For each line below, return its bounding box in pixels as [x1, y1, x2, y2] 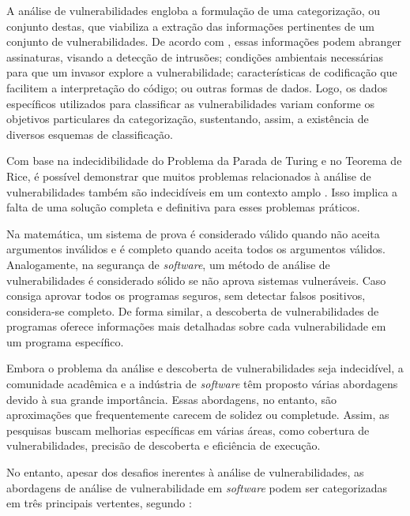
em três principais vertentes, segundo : [6, 495, 192, 511]
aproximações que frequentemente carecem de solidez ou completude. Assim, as [6, 406, 389, 423]
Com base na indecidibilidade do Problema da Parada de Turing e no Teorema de [6, 152, 402, 169]
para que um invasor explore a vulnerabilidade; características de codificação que [6, 64, 397, 80]
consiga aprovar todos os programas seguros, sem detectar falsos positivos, [6, 287, 366, 304]
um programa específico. [6, 333, 124, 350]
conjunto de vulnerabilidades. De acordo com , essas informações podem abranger [6, 33, 402, 50]
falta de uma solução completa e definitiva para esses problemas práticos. [6, 199, 360, 215]
